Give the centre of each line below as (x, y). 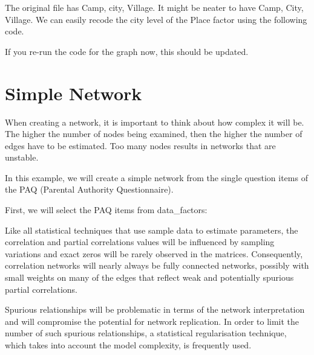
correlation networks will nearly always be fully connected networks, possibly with (157, 265)
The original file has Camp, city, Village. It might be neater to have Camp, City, (154, 7)
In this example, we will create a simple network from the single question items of (156, 177)
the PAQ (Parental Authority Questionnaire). (89, 189)
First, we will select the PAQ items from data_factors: (106, 210)
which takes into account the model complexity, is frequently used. (128, 345)
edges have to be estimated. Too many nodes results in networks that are (140, 145)
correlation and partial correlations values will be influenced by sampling (140, 242)
